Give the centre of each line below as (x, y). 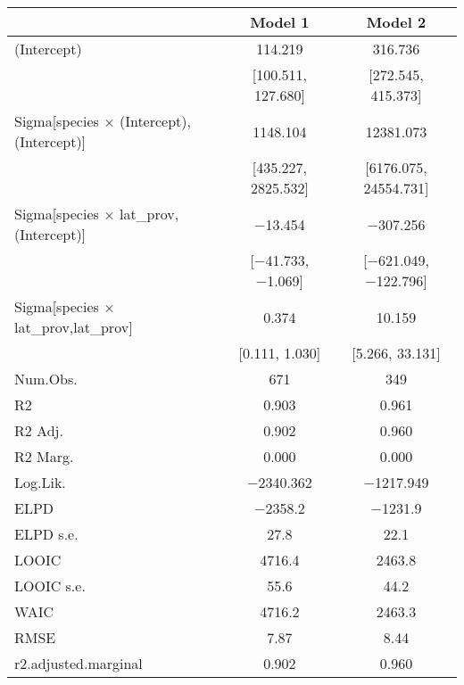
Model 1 (280, 22)
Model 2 (396, 22)
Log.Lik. (40, 482)
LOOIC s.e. (50, 586)
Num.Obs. (46, 379)
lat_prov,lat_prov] (74, 327)
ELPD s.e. (46, 534)
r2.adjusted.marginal (79, 663)
